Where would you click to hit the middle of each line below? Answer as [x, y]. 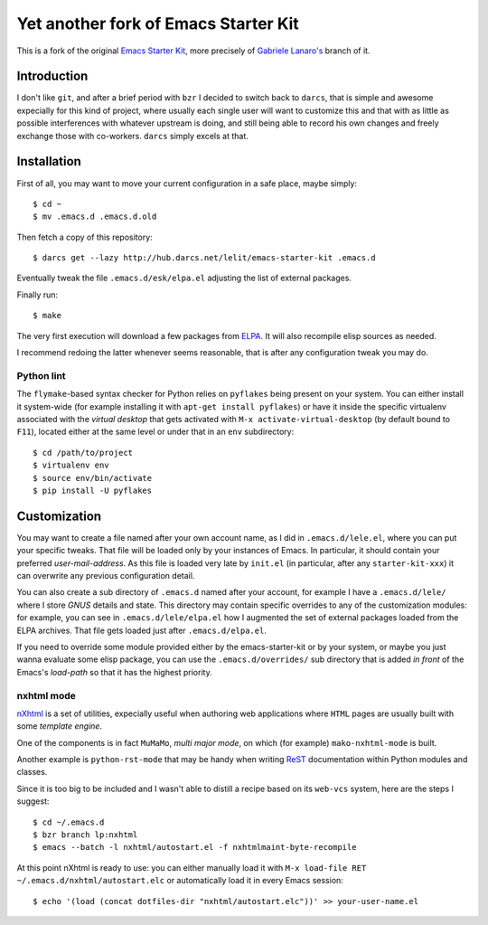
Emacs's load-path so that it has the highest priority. [114, 672]
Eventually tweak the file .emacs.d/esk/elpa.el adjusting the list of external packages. [184, 278]
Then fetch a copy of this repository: [84, 237]
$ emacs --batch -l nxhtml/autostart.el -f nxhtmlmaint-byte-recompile [195, 847]
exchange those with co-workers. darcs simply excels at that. [132, 136]
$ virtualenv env [71, 465]
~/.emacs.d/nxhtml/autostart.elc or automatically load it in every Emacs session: [180, 881]
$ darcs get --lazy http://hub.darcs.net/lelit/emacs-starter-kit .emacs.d [204, 258]
